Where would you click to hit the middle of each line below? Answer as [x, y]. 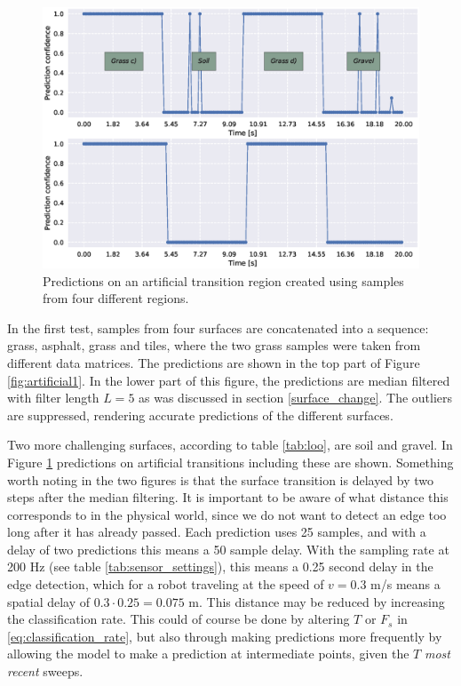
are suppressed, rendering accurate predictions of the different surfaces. [200, 415]
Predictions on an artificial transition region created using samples [223, 280]
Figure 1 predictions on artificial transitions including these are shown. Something [230, 462]
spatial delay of [49, 601]
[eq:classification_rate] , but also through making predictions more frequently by [225, 636]
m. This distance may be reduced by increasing [317, 601]
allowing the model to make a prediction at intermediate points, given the [208, 654]
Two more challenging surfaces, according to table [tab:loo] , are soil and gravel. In [230, 445]
